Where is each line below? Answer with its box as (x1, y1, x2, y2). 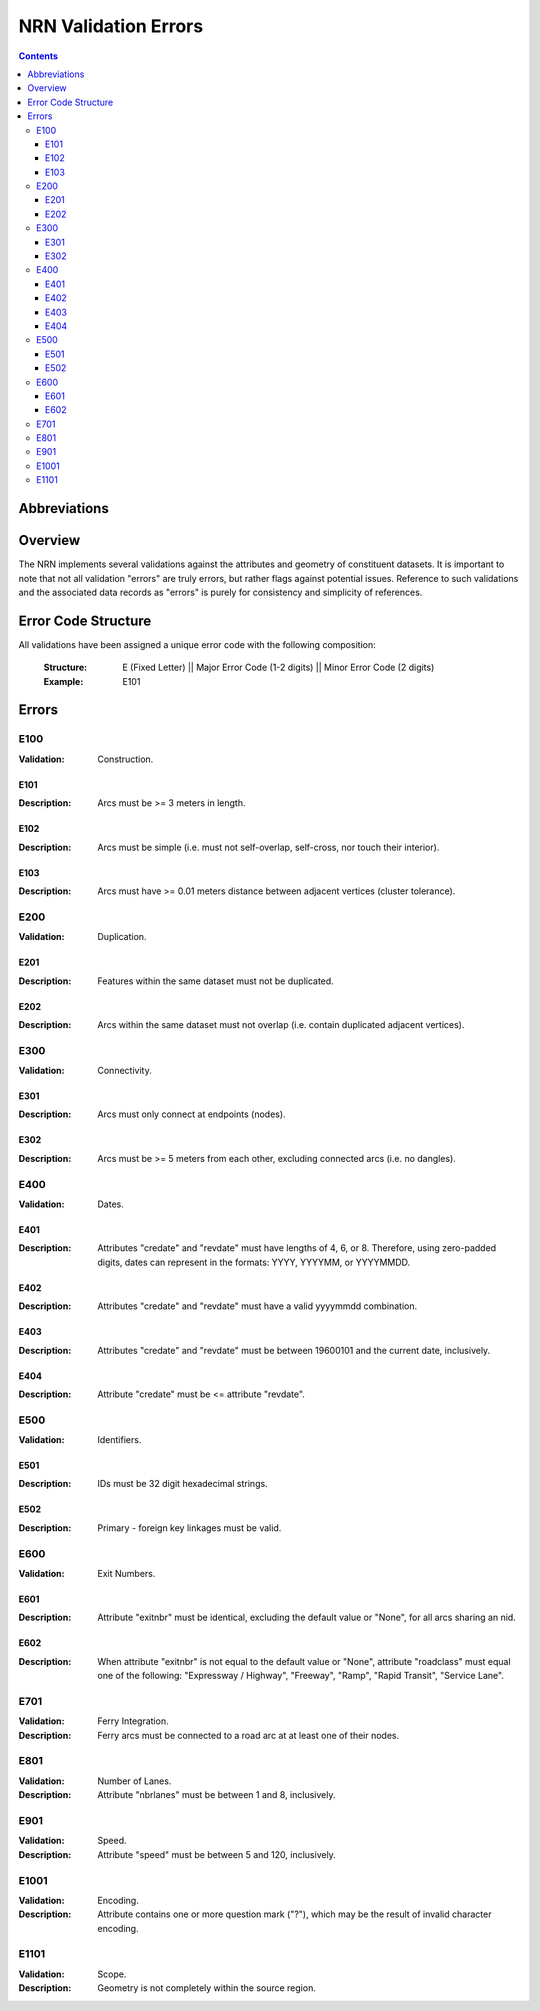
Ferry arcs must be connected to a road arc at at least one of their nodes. (97, 1729, 400, 1741)
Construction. (97, 753, 154, 765)
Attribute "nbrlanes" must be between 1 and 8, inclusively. (97, 1789, 336, 1801)
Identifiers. (97, 1434, 142, 1446)
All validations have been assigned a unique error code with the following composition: (18, 638, 376, 650)
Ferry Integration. (97, 1715, 169, 1727)
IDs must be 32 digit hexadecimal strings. (97, 1478, 269, 1490)
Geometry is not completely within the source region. (97, 1982, 317, 1994)
